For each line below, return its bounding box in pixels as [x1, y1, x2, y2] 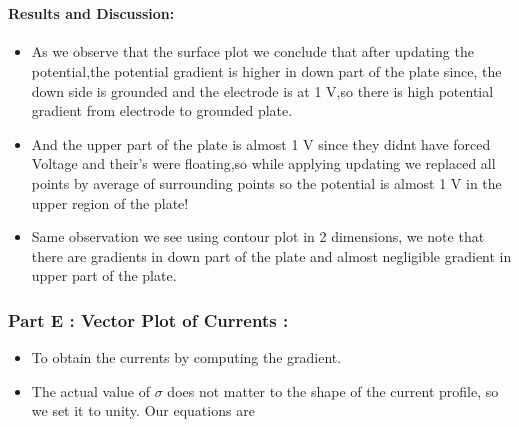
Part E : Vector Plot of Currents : [8, 307, 289, 332]
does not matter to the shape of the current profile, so [167, 380, 499, 401]
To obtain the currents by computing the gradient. [31, 347, 342, 368]
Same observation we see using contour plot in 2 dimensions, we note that [31, 226, 485, 247]
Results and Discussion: [8, 3, 175, 24]
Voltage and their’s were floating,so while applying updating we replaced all [31, 153, 496, 174]
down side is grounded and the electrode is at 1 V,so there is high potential [31, 80, 494, 101]
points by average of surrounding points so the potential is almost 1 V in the [31, 172, 502, 193]
